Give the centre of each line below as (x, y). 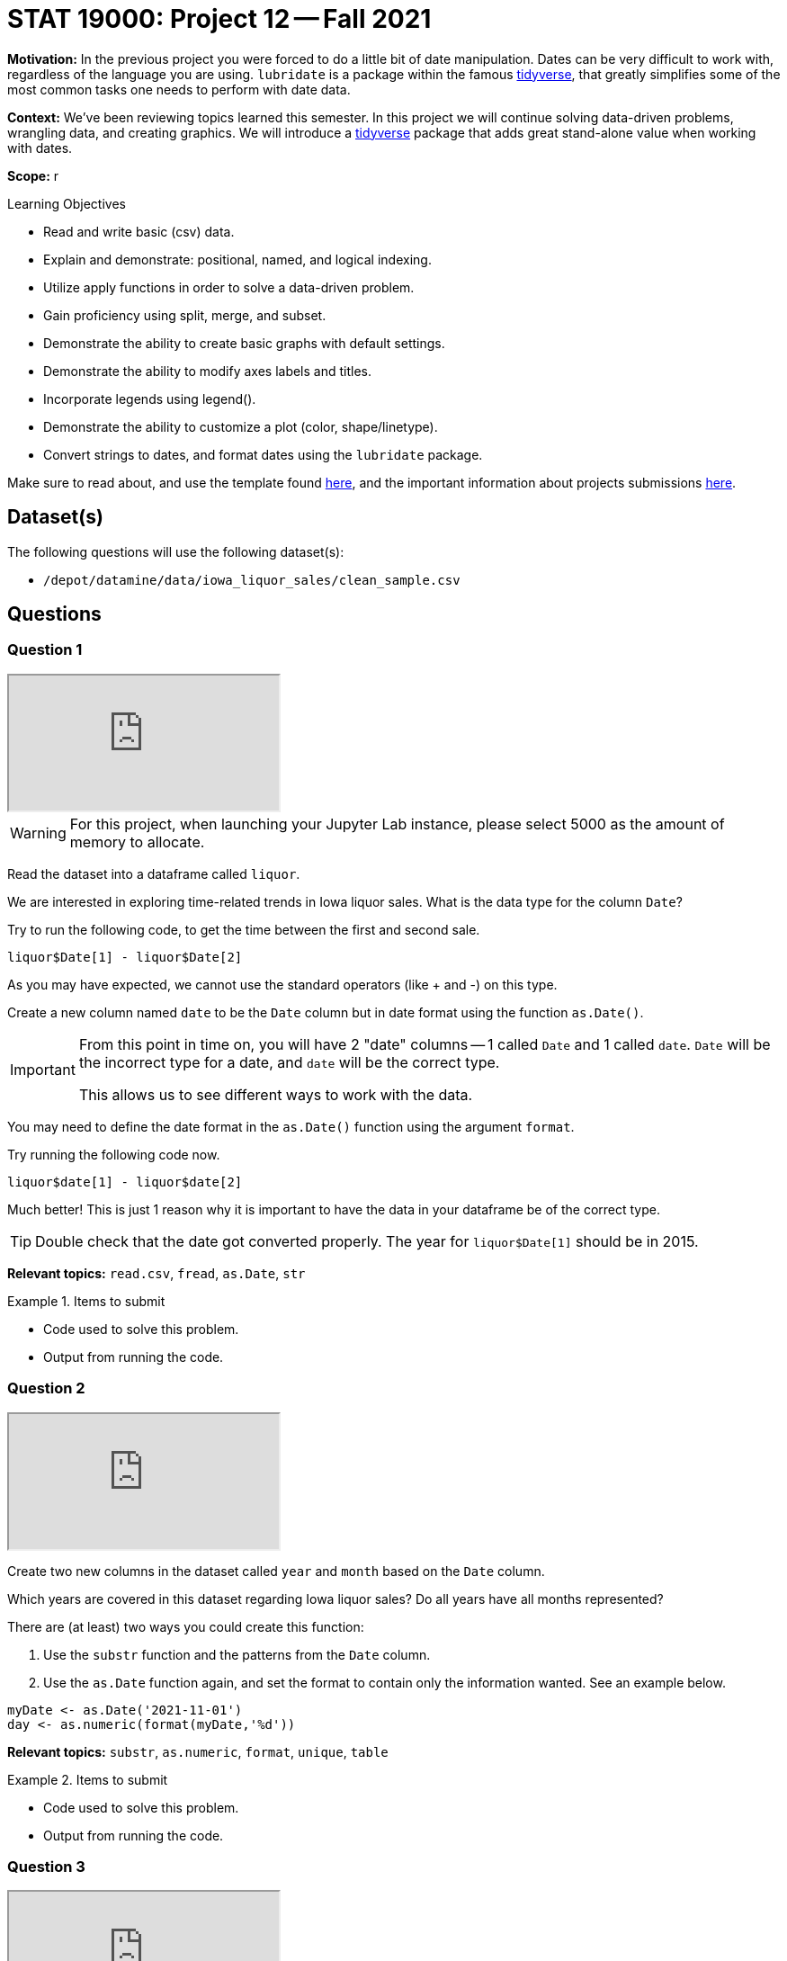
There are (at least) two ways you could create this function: (186, 1626)
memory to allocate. (137, 842)
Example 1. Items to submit (86, 1301)
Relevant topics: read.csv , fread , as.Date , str (157, 1273)
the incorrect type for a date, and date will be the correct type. (289, 1062)
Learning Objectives (67, 203)
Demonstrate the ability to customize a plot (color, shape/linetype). (241, 426)
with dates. (40, 148)
